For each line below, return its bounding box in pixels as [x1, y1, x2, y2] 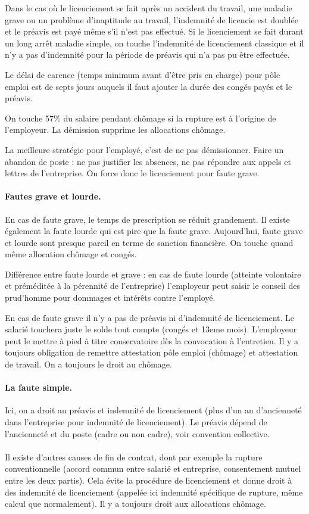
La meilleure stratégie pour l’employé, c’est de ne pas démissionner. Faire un [5, 143, 284, 155]
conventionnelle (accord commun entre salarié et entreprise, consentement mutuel [5, 462, 301, 475]
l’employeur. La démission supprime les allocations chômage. [5, 123, 226, 136]
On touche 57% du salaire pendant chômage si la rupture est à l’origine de [5, 111, 276, 124]
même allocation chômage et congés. [5, 248, 137, 260]
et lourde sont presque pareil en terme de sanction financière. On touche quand [5, 236, 294, 248]
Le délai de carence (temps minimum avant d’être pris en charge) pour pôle [5, 68, 280, 80]
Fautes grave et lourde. [5, 190, 101, 203]
